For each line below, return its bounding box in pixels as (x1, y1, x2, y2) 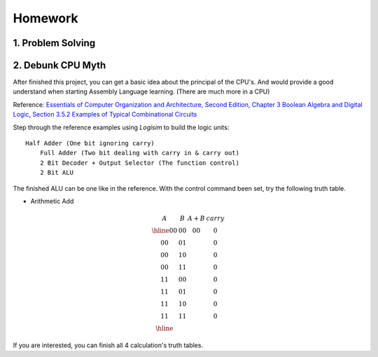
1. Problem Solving (13, 37, 96, 49)
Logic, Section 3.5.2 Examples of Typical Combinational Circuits (13, 110, 197, 119)
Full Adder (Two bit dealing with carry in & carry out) (39, 149, 239, 157)
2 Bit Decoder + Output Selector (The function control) (39, 159, 239, 167)
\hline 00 (151, 227, 178, 235)
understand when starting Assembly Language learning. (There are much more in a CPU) (13, 87, 270, 96)
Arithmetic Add (30, 196, 74, 205)
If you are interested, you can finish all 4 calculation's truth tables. (13, 341, 203, 349)
